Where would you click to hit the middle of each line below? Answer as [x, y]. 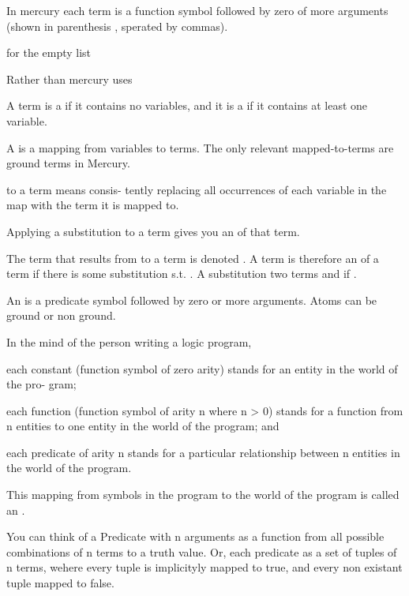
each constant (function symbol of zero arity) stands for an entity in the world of [202, 368]
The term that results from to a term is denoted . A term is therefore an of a [193, 258]
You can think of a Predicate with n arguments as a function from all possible [195, 536]
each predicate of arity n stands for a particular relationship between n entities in [203, 452]
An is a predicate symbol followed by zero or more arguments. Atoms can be [192, 300]
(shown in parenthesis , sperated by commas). [117, 26]
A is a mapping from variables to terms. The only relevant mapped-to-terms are [200, 147]
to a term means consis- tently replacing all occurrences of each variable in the [197, 189]
